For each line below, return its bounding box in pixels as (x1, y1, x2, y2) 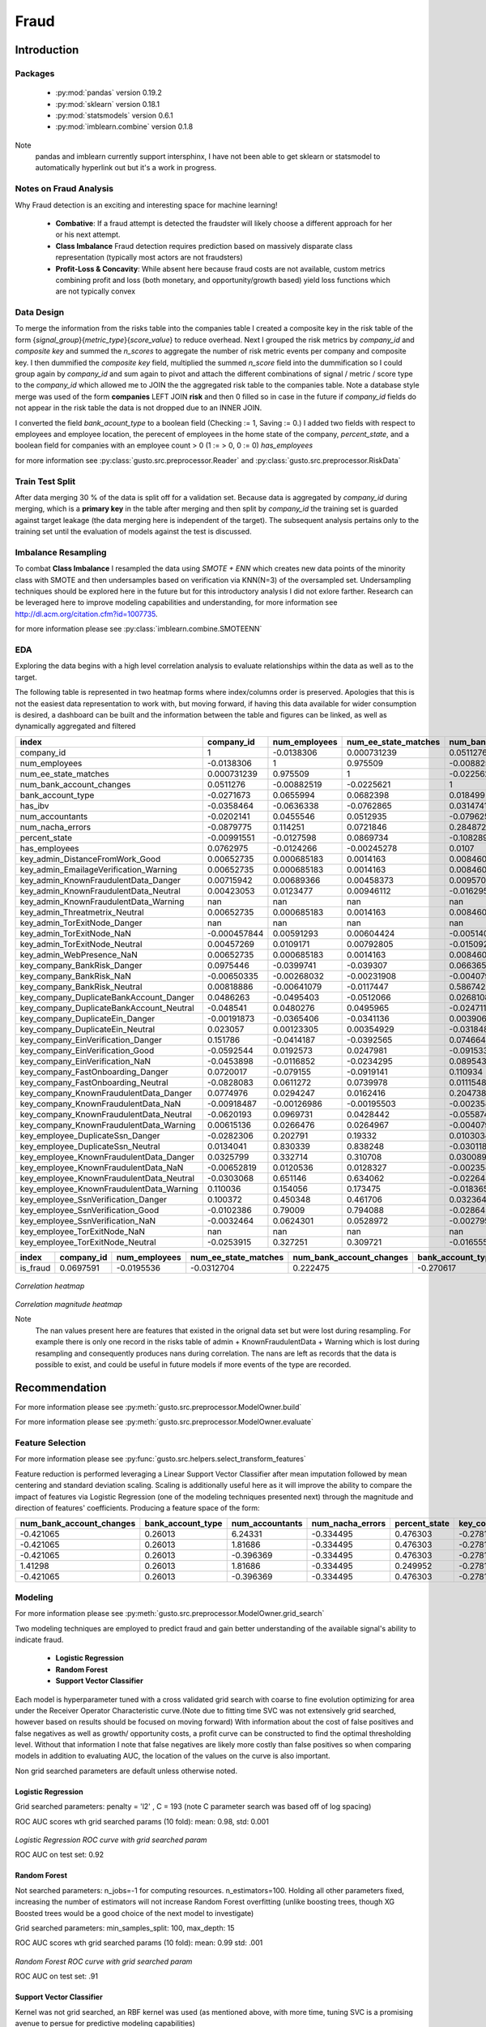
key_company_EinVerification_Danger (19, 1034, 162, 1045)
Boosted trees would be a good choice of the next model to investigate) (15, 1908, 254, 1918)
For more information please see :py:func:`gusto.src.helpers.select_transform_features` (15, 1454, 307, 1463)
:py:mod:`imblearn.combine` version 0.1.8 (55, 122, 194, 131)
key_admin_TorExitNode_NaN (19, 928, 131, 939)
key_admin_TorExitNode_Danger (19, 917, 143, 928)
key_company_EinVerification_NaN (19, 1055, 151, 1066)
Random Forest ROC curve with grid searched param (15, 1956, 193, 1966)
